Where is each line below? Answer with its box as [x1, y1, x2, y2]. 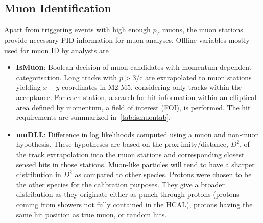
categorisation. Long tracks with [16, 71, 117, 82]
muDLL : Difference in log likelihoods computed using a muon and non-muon [16, 129, 259, 139]
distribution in [16, 169, 61, 180]
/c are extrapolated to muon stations [136, 71, 252, 82]
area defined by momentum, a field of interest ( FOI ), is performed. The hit [16, 102, 251, 112]
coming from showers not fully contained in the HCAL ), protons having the [16, 199, 253, 209]
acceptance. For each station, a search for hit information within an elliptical [16, 91, 257, 102]
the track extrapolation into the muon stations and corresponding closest [16, 148, 245, 159]
